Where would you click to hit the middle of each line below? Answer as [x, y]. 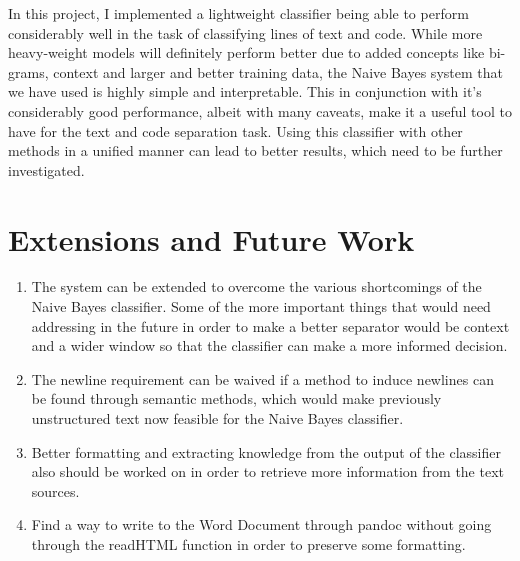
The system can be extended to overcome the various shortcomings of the [256, 286]
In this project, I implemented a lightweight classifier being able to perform [238, 13]
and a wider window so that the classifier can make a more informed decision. [269, 345]
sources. [55, 490]
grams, [28, 71]
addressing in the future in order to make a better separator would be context [270, 325]
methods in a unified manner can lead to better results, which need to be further [255, 150]
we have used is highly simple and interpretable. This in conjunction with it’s [245, 91]
